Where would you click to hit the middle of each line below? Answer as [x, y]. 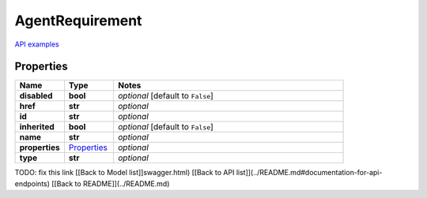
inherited [37, 127]
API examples [37, 44]
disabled [36, 96]
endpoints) [32, 183]
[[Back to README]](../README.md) [111, 183]
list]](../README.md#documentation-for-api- [309, 173]
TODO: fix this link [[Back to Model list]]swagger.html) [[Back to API [125, 173]
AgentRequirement [78, 21]
